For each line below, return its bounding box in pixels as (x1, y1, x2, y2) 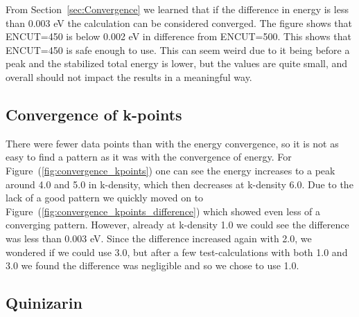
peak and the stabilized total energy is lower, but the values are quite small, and (6, 56, 348, 71)
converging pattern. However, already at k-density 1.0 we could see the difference (6, 217, 349, 232)
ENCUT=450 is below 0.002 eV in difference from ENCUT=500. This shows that (6, 29, 351, 44)
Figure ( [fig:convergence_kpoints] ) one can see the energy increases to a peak (6, 163, 335, 177)
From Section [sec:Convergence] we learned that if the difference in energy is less (6, 2, 349, 16)
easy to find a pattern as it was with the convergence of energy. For (6, 150, 292, 164)
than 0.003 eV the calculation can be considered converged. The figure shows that (6, 15, 353, 30)
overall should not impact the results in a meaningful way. (6, 69, 252, 84)
